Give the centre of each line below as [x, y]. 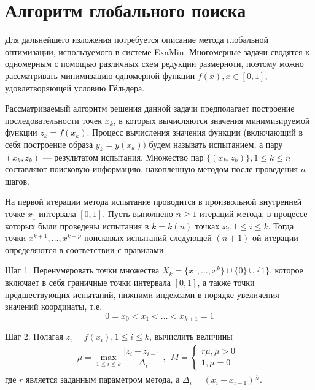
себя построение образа [49, 144]
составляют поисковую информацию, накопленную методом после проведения [151, 169]
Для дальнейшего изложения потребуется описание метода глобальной [137, 40]
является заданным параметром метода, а [103, 379]
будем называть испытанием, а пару [216, 144]
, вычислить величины [191, 336]
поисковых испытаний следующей [148, 238]
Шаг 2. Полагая [34, 336]
